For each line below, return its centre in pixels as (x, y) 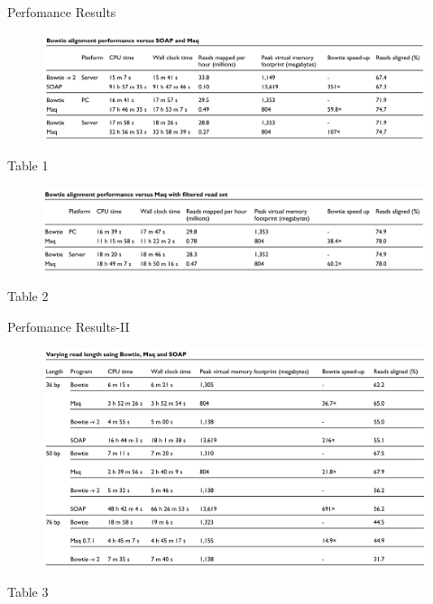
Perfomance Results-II (69, 326)
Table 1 (28, 165)
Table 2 (28, 296)
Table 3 (28, 591)
